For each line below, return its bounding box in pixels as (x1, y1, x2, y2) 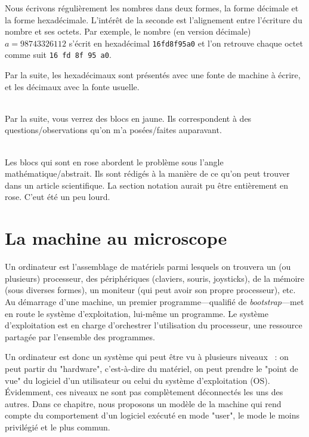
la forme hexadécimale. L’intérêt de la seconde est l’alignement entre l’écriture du (5, 13, 302, 26)
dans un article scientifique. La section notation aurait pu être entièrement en (5, 179, 289, 191)
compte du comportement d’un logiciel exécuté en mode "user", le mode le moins (5, 409, 300, 421)
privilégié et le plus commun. (5, 420, 110, 433)
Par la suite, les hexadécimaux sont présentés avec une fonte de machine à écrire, (5, 69, 301, 81)
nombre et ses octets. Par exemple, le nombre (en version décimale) (5, 25, 251, 38)
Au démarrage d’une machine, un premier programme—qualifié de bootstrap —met (5, 295, 304, 307)
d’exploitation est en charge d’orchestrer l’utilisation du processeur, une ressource (5, 319, 302, 331)
